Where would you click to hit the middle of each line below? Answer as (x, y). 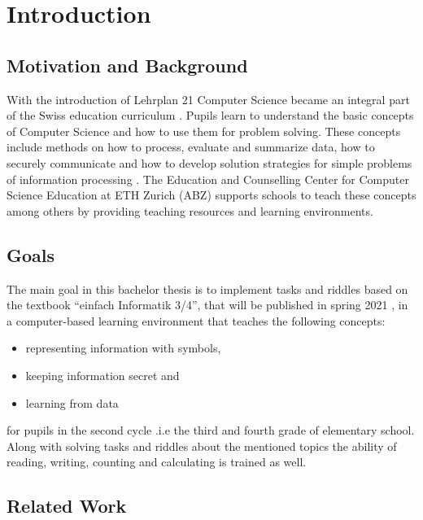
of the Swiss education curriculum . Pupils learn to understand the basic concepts (210, 115)
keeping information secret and (102, 375)
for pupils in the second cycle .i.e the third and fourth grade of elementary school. (211, 430)
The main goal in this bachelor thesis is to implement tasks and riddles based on (207, 288)
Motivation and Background (127, 65)
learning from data (72, 402)
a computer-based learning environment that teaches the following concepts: (196, 320)
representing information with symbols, (123, 348)
